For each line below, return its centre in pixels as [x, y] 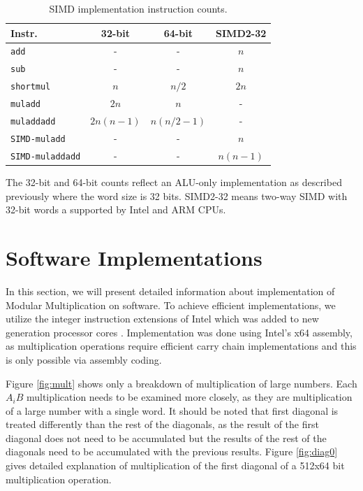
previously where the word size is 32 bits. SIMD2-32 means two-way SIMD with [177, 195]
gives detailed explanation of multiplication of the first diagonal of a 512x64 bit [175, 465]
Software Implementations [134, 257]
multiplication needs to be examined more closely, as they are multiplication [189, 397]
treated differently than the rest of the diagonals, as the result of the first [162, 424]
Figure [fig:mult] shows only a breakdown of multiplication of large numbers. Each [181, 383]
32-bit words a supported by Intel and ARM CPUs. [116, 209]
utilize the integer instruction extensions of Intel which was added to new [162, 319]
